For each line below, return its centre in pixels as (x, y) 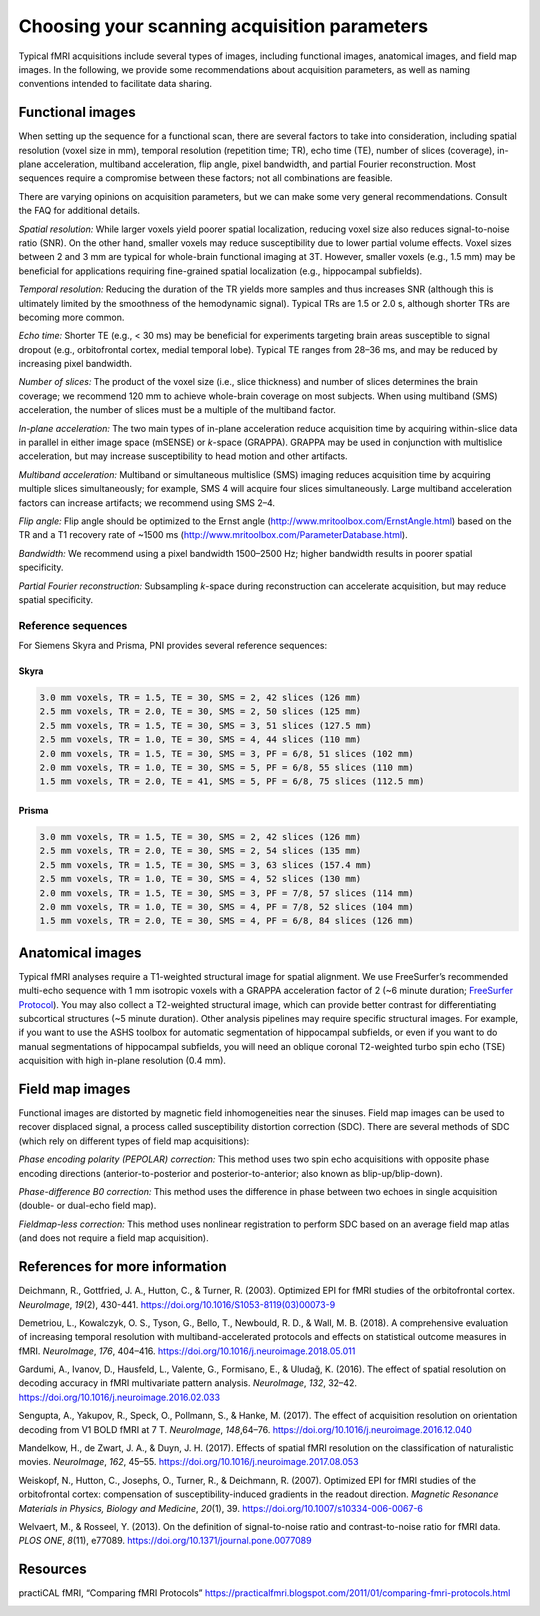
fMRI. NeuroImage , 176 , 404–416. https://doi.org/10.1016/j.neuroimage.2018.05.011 (187, 1351)
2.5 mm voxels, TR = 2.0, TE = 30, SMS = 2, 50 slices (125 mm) (200, 711)
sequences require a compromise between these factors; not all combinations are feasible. (206, 178)
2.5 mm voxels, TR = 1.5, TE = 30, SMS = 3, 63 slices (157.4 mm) (205, 864)
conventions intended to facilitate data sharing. (115, 84)
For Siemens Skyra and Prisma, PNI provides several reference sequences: (173, 646)
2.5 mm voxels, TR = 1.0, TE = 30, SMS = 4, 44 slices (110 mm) (200, 739)
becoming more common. (71, 317)
